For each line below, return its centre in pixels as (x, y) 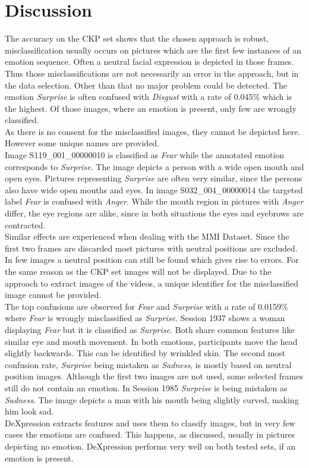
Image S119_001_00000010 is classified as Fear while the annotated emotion (145, 155)
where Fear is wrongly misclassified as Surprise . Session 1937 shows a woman (145, 318)
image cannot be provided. (53, 295)
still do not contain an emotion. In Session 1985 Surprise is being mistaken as (146, 387)
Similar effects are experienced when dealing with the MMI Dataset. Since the (147, 236)
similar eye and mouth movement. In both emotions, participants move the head (151, 341)
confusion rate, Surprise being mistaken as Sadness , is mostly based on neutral (148, 364)
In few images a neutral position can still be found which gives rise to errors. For (152, 260)
